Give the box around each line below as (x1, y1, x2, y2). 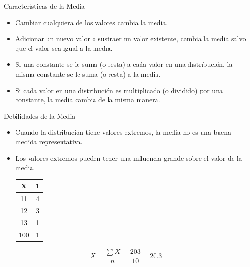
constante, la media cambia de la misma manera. (15, 94, 160, 105)
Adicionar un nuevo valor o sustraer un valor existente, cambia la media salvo (15, 33, 246, 44)
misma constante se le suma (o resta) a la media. (15, 68, 161, 79)
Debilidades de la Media (4, 110, 76, 121)
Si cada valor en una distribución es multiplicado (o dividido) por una (15, 85, 223, 95)
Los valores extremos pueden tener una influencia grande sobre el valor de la (15, 153, 242, 163)
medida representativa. (15, 136, 83, 146)
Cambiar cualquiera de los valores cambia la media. (15, 17, 168, 27)
